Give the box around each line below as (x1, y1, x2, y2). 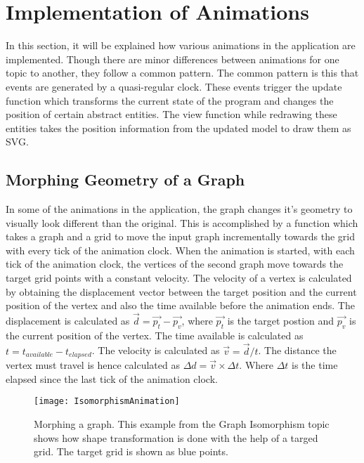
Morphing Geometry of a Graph (6, 169, 245, 190)
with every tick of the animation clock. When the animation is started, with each (6, 242, 355, 257)
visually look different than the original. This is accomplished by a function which (6, 215, 358, 230)
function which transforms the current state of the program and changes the (6, 93, 334, 107)
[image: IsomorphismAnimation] (34, 396, 180, 407)
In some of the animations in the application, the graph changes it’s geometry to (6, 202, 353, 216)
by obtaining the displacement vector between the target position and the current (6, 284, 357, 299)
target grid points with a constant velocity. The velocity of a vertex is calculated (6, 270, 352, 285)
